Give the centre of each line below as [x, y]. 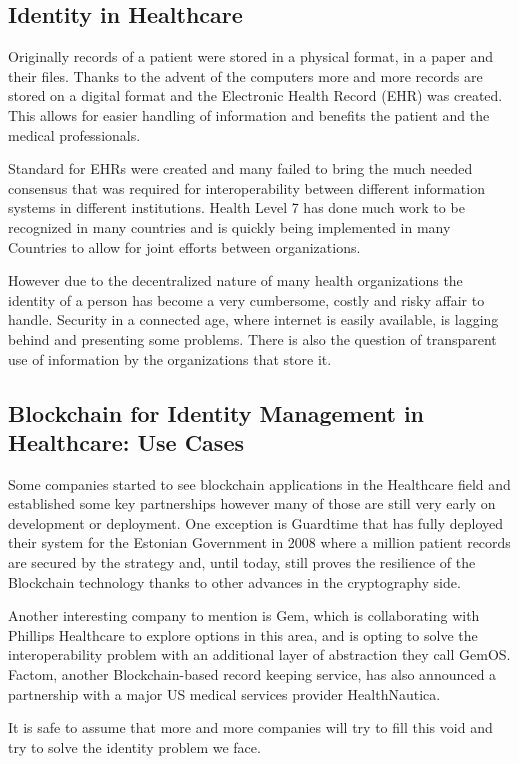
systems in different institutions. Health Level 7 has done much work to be [236, 207]
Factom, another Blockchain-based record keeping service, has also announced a [252, 674]
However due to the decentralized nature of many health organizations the [235, 280]
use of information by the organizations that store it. [170, 358]
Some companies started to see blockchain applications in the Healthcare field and [259, 483]
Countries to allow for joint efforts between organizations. [184, 246]
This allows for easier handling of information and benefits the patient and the [249, 114]
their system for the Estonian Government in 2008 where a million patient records [259, 542]
